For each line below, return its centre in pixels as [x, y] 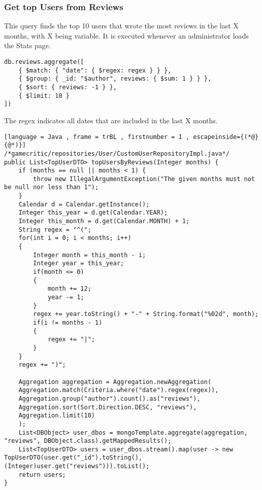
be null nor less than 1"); [52, 187]
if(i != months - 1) [68, 322]
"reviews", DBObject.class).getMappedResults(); [88, 441]
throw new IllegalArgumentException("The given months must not [144, 179]
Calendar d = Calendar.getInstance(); [84, 204]
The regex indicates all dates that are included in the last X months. [111, 120]
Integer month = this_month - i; [90, 255]
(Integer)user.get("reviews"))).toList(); [77, 466]
